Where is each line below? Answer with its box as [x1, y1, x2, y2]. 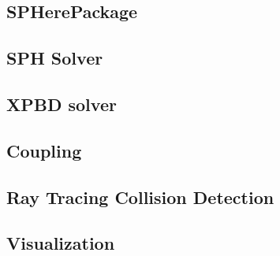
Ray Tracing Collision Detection [6, 184, 274, 209]
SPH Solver [6, 46, 103, 70]
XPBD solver [6, 91, 117, 116]
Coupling [6, 138, 82, 162]
